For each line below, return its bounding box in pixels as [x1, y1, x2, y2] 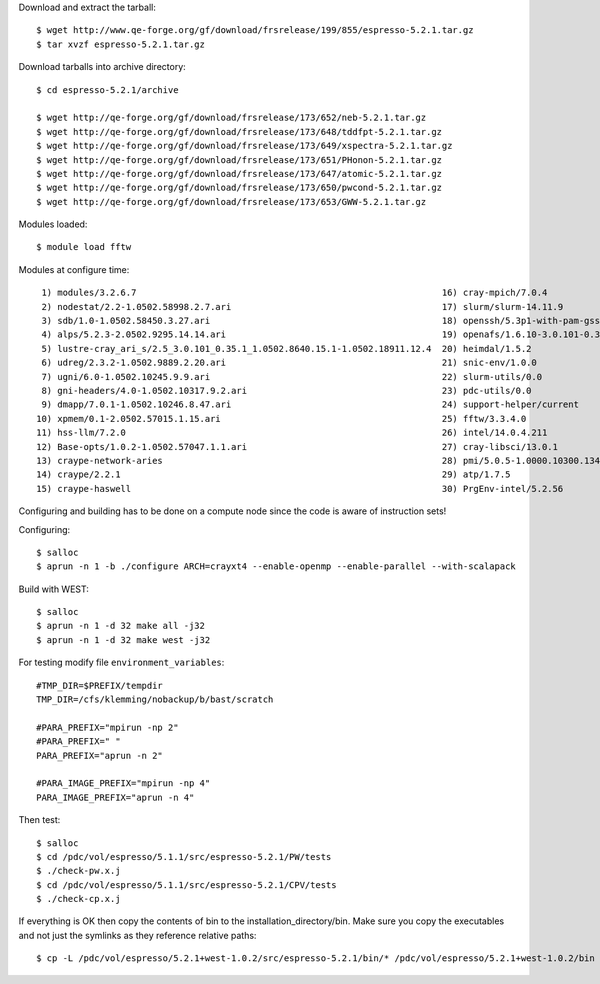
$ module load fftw [36, 241, 132, 253]
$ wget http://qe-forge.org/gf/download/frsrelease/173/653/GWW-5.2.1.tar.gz [36, 196, 427, 207]
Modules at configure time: [18, 263, 130, 275]
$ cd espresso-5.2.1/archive [36, 84, 179, 95]
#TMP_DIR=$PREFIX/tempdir [36, 680, 164, 691]
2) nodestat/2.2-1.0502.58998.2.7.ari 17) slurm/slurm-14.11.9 [41, 301, 564, 312]
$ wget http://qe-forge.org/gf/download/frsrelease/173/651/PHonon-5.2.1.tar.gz [36, 154, 443, 165]
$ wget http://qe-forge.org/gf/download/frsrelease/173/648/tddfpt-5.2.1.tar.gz [36, 126, 443, 137]
